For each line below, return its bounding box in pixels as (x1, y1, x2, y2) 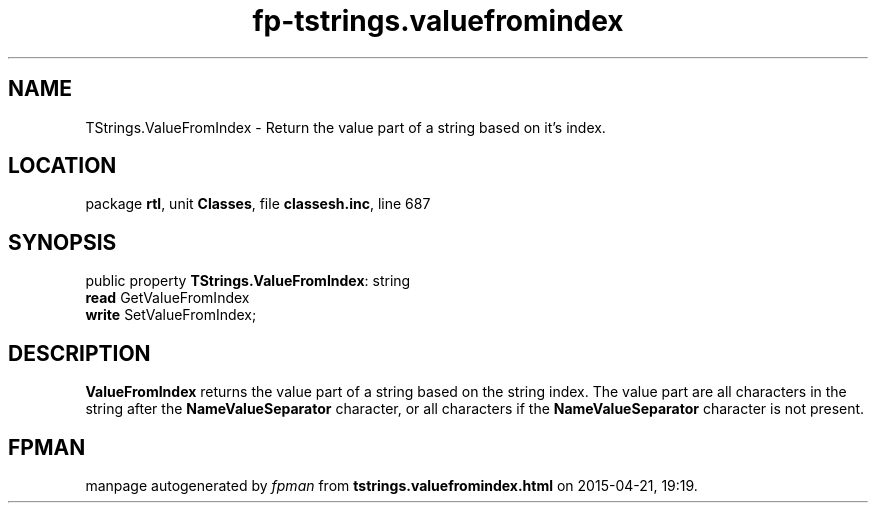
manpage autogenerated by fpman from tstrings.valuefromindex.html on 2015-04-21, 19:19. (85, 476, 698, 494)
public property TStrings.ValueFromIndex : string (85, 272, 411, 290)
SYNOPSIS (8, 229, 117, 255)
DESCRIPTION (8, 340, 151, 366)
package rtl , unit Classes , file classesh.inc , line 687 (85, 195, 431, 213)
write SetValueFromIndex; (85, 306, 257, 324)
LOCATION (8, 153, 117, 179)
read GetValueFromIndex (85, 289, 250, 307)
